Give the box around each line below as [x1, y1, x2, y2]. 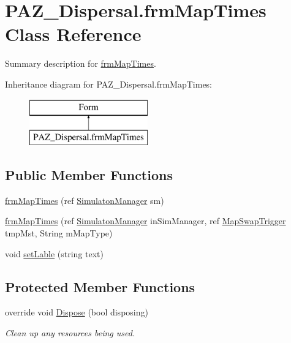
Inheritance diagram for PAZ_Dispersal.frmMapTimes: [5, 77, 213, 90]
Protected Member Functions [5, 277, 195, 296]
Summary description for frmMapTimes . [5, 57, 156, 70]
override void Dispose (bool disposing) [5, 306, 148, 318]
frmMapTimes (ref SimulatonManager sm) [5, 194, 164, 206]
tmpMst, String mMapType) [5, 227, 113, 239]
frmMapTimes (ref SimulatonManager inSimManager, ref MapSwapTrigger [5, 214, 286, 227]
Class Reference [5, 21, 142, 47]
